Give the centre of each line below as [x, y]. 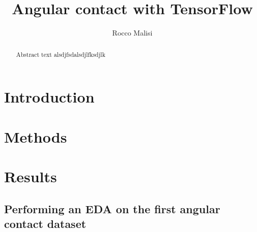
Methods [36, 136]
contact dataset [45, 223]
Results [31, 176]
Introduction [49, 97]
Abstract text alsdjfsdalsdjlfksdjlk [61, 54]
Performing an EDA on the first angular [112, 208]
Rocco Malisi [132, 33]
